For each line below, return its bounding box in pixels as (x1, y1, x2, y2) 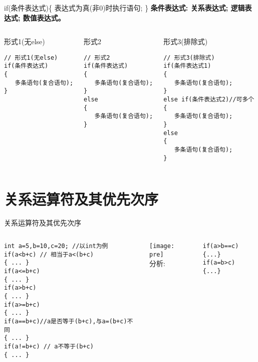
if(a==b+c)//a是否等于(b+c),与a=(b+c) (4, 317, 127, 325)
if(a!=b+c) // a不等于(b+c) (4, 342, 94, 350)
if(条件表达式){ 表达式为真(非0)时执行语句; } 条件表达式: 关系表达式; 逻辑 (4, 3, 245, 13)
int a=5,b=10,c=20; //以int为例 (4, 243, 108, 250)
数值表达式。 (23, 12, 65, 23)
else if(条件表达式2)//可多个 (163, 96, 254, 103)
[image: (149, 243, 175, 250)
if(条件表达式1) (163, 62, 211, 70)
